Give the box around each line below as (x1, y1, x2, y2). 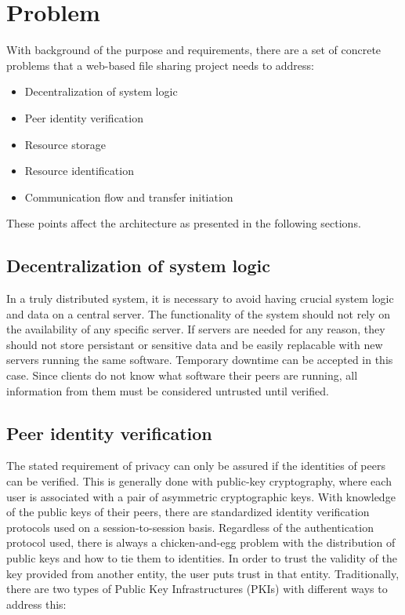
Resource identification (24, 162, 134, 179)
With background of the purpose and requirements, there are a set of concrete (6, 42, 381, 58)
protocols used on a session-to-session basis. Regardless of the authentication (6, 519, 374, 535)
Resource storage (24, 136, 106, 152)
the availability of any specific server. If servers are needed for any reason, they (6, 321, 385, 337)
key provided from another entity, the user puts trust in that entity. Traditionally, (6, 565, 400, 581)
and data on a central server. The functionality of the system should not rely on (6, 305, 391, 322)
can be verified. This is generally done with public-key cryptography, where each (6, 473, 392, 489)
